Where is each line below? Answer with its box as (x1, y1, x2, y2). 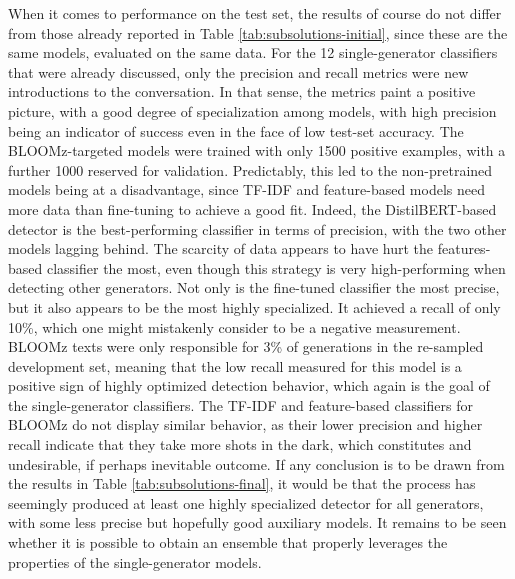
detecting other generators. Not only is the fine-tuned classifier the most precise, (8, 277, 500, 298)
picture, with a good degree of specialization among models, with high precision (8, 100, 497, 121)
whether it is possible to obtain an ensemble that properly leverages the (8, 532, 448, 553)
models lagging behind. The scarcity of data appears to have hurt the (8, 238, 434, 259)
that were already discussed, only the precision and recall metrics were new (8, 61, 469, 82)
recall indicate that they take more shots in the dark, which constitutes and (8, 434, 472, 455)
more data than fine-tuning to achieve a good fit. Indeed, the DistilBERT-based (8, 198, 497, 219)
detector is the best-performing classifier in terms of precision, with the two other (8, 218, 507, 239)
